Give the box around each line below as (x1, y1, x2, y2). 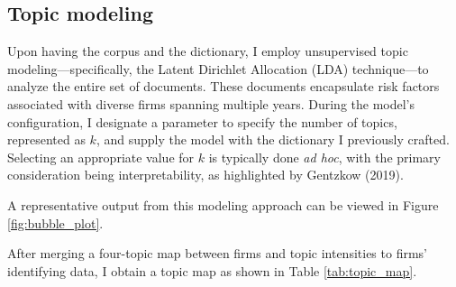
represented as (7, 130, 86, 149)
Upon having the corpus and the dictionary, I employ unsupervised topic (7, 42, 408, 60)
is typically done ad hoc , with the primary (208, 147, 441, 166)
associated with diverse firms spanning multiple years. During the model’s (7, 94, 415, 113)
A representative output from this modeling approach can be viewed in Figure (7, 195, 439, 214)
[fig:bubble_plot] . (7, 213, 104, 232)
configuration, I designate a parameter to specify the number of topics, (7, 112, 397, 131)
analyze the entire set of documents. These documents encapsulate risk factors (7, 77, 440, 96)
